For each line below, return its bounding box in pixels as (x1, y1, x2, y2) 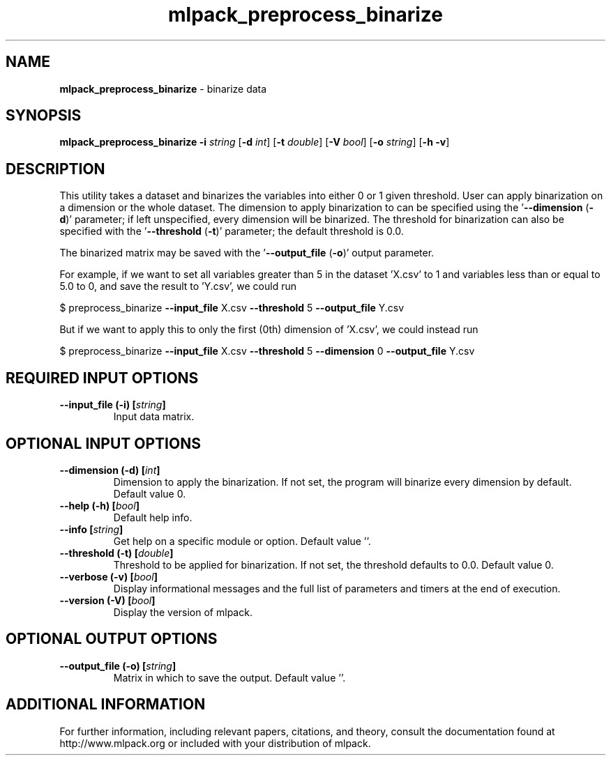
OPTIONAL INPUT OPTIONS (6, 434, 201, 452)
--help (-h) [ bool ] (59, 499, 139, 512)
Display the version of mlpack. (113, 606, 252, 618)
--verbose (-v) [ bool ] (59, 570, 158, 583)
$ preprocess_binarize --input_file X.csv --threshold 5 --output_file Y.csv (59, 302, 405, 314)
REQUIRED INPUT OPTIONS (6, 369, 199, 387)
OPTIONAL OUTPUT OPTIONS (6, 630, 218, 648)
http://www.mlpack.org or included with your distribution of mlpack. (59, 737, 371, 749)
